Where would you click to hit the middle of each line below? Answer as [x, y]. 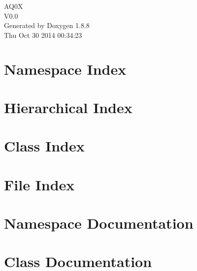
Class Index [44, 146]
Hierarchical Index [68, 107]
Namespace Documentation [99, 223]
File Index [39, 184]
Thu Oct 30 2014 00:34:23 [43, 35]
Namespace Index [65, 69]
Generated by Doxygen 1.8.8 [47, 25]
